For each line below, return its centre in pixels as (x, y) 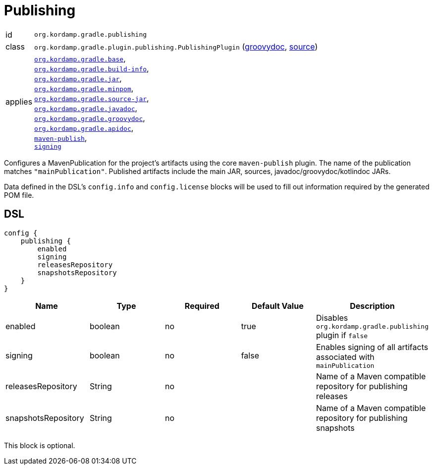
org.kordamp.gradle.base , (80, 58)
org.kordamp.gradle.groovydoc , (90, 118)
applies (19, 102)
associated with (345, 357)
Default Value (277, 306)
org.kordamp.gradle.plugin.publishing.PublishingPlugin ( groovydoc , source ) (176, 46)
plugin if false (342, 335)
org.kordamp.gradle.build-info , (92, 68)
